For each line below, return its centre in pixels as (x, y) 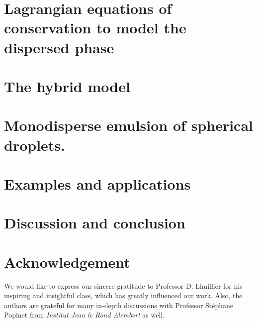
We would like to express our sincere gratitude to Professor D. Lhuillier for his (123, 285)
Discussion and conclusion (95, 223)
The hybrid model (67, 86)
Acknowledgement (67, 262)
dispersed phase (59, 47)
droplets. (35, 145)
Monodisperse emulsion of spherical (128, 125)
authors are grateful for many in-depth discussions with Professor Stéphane (119, 305)
